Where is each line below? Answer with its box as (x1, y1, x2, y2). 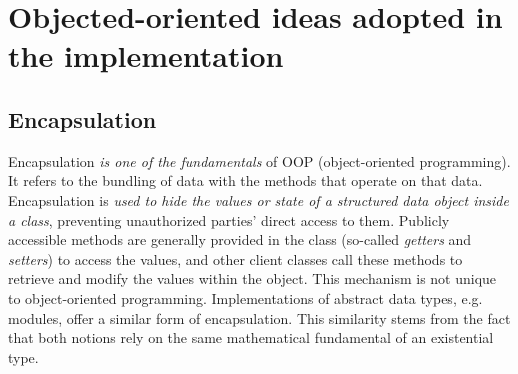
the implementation (8, 35, 284, 76)
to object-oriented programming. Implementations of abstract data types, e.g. (8, 287, 483, 308)
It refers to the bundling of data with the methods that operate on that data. (8, 170, 483, 191)
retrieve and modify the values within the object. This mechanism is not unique (8, 268, 497, 289)
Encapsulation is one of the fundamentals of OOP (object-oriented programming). (8, 150, 511, 171)
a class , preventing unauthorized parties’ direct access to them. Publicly (8, 209, 450, 230)
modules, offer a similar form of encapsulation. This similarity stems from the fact (8, 307, 511, 328)
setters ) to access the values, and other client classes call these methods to (8, 248, 463, 269)
